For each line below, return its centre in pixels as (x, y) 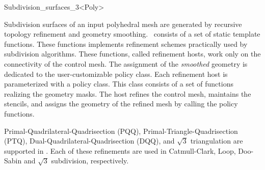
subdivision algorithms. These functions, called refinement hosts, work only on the (132, 54)
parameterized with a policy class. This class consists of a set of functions (119, 84)
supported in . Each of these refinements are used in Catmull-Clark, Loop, (120, 150)
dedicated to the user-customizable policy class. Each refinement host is (116, 74)
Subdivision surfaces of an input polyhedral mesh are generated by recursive (123, 24)
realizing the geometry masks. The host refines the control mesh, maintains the (128, 93)
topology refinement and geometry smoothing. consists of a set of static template (132, 34)
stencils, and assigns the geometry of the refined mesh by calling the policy (121, 104)
